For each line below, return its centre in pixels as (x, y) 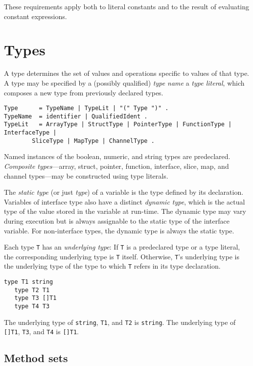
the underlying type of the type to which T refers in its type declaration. (112, 266)
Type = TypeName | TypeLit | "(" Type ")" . (86, 108)
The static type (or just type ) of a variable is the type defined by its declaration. (124, 192)
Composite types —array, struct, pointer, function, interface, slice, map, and (116, 166)
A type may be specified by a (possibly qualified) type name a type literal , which (124, 82)
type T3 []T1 (35, 298)
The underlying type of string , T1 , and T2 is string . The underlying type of (120, 322)
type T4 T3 (32, 307)
